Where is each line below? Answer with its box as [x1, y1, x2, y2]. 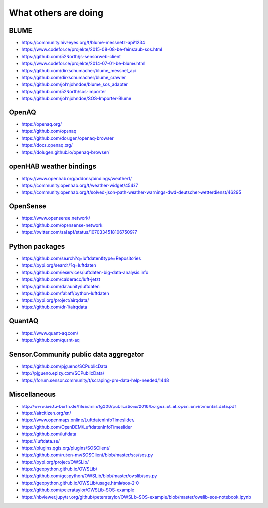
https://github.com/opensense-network [21, 222, 103, 228]
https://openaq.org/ [21, 121, 62, 127]
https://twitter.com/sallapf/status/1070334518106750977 [21, 229, 137, 235]
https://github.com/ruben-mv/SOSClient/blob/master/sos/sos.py [21, 452, 153, 458]
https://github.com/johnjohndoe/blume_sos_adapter [21, 81, 128, 87]
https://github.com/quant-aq [21, 337, 80, 343]
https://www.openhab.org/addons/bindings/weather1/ [21, 175, 132, 181]
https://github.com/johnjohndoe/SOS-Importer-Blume [21, 95, 132, 102]
